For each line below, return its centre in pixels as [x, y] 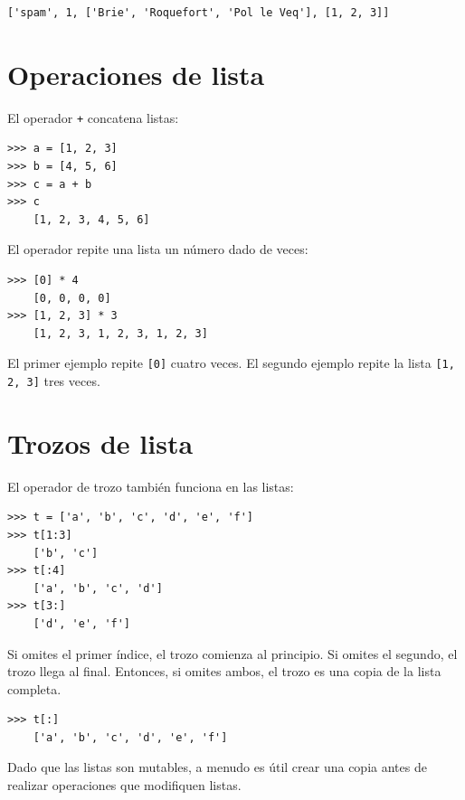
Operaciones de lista [136, 74]
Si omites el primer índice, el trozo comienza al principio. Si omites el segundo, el [232, 653]
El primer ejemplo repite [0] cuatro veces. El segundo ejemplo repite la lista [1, [231, 363]
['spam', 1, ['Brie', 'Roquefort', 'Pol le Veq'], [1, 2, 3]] [199, 13]
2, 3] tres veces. [54, 380]
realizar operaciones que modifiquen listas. [124, 785]
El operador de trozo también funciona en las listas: [151, 486]
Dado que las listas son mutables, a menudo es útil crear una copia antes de [217, 767]
